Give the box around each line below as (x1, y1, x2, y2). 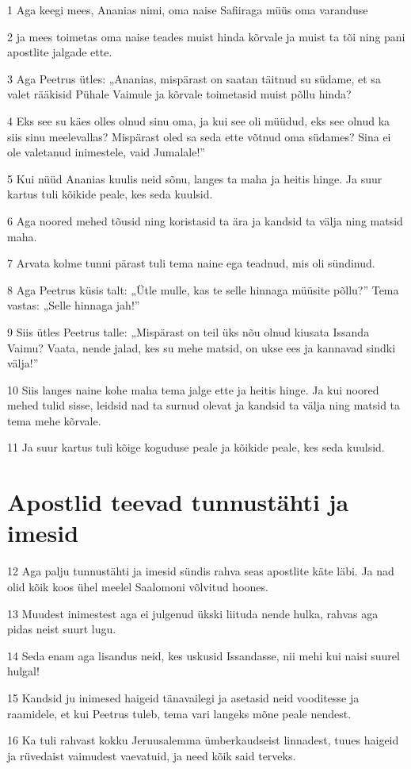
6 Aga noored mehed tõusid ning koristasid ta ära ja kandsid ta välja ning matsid (7, 212, 403, 229)
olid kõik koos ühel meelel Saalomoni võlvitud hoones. (7, 578, 268, 594)
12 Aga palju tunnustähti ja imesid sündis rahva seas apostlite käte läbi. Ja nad (7, 563, 394, 579)
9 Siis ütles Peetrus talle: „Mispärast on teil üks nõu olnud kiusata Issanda (7, 323, 370, 340)
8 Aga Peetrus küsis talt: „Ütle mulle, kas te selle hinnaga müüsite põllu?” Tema (7, 281, 399, 298)
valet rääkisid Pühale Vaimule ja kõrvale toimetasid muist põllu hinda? (7, 86, 352, 102)
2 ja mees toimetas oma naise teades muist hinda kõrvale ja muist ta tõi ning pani (7, 28, 405, 44)
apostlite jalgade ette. (7, 44, 112, 60)
